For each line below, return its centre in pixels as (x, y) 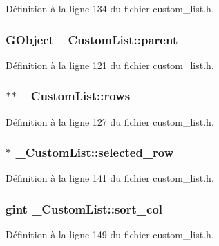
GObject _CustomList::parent (92, 39)
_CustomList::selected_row (95, 152)
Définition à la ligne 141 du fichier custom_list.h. (110, 178)
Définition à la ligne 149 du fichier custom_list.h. (110, 235)
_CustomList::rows (76, 96)
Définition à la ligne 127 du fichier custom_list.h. (110, 121)
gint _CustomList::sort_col (84, 208)
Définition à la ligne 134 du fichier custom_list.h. (110, 8)
